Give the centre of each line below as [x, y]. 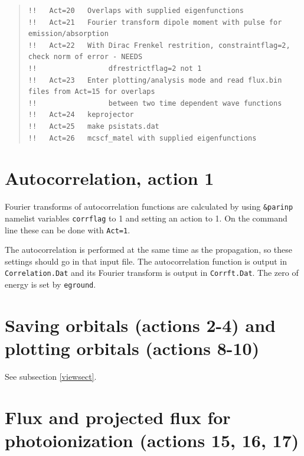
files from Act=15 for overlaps [91, 92]
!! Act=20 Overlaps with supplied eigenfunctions [136, 11]
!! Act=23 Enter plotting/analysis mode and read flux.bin [155, 80]
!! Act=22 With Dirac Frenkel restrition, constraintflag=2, [159, 45]
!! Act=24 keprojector [81, 115]
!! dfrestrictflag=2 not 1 [115, 68]
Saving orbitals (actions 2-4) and [140, 325]
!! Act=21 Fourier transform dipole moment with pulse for [155, 22]
